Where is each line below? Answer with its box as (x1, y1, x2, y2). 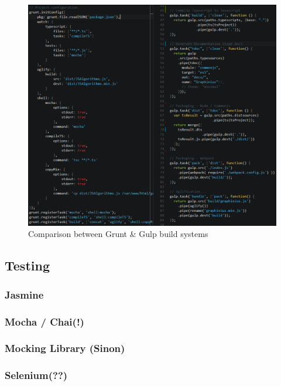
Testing (5, 256, 50, 275)
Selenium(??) (5, 368, 68, 382)
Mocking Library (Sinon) (5, 341, 125, 355)
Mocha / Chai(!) (5, 314, 84, 329)
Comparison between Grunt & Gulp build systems (28, 228, 208, 240)
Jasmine (5, 287, 44, 302)
